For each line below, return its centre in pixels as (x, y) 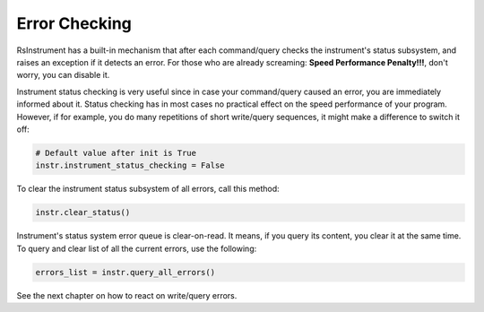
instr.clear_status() (83, 212)
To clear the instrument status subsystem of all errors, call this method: (148, 189)
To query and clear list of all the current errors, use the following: (137, 248)
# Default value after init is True (116, 153)
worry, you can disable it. (63, 75)
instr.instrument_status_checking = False (130, 165)
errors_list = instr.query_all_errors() (125, 272)
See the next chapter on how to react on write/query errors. (127, 295)
